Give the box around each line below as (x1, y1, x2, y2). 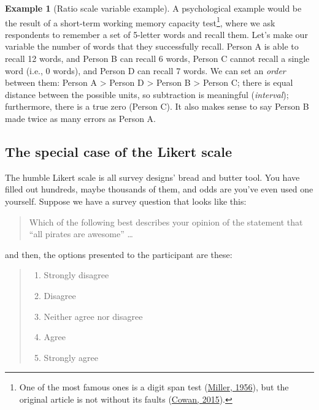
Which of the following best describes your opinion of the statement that (29, 215, 303, 228)
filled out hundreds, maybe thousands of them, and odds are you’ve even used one (5, 183, 313, 196)
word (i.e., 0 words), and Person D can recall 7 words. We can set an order (5, 64, 286, 77)
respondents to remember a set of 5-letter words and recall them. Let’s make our (5, 28, 308, 40)
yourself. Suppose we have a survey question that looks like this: (5, 194, 247, 207)
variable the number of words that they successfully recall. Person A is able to (5, 40, 299, 53)
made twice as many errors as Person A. (5, 112, 156, 124)
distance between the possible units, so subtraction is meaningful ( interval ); (5, 88, 289, 101)
